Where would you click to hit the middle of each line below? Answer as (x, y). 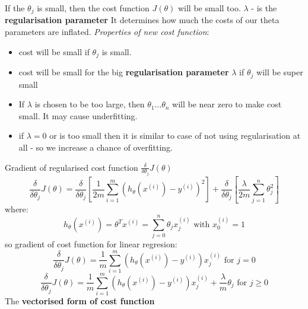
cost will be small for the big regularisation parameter (124, 72)
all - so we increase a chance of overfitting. (96, 147)
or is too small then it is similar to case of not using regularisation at (175, 136)
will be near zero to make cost (227, 104)
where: (17, 208)
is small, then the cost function (93, 8)
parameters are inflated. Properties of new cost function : (107, 32)
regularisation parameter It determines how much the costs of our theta (142, 20)
